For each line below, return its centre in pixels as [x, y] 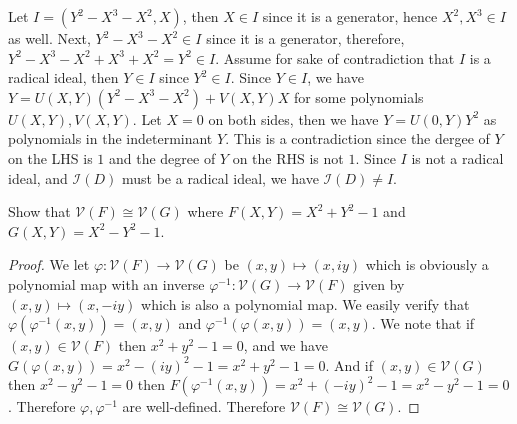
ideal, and [38, 177]
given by [379, 283]
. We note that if [423, 323]
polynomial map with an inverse [106, 283]
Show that [39, 211]
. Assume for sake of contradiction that [335, 57]
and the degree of [162, 157]
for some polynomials [358, 96]
